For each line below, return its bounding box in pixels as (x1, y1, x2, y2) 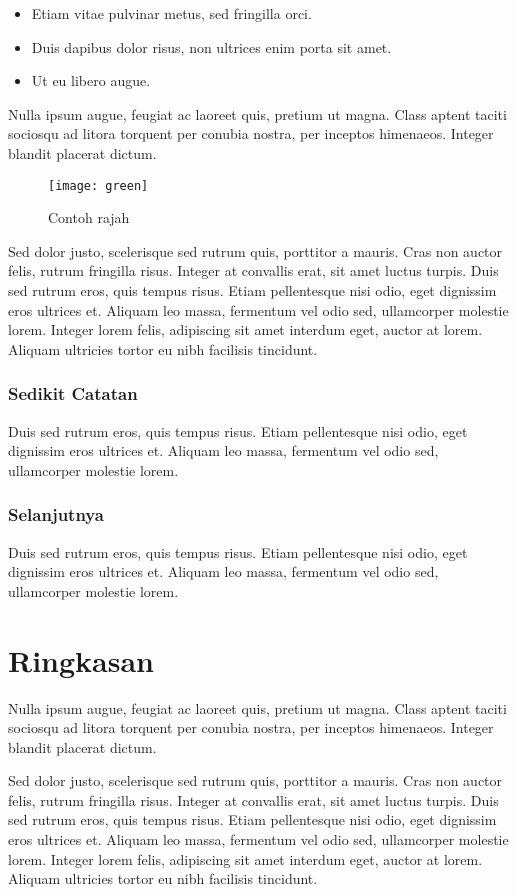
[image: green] (48, 178, 149, 193)
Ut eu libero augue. (31, 70, 151, 91)
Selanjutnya (8, 502, 104, 527)
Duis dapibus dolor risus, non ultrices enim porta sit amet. (31, 36, 392, 57)
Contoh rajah (48, 207, 130, 228)
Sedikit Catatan (8, 381, 138, 406)
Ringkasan (8, 639, 154, 680)
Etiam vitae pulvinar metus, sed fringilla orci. (31, 3, 312, 23)
